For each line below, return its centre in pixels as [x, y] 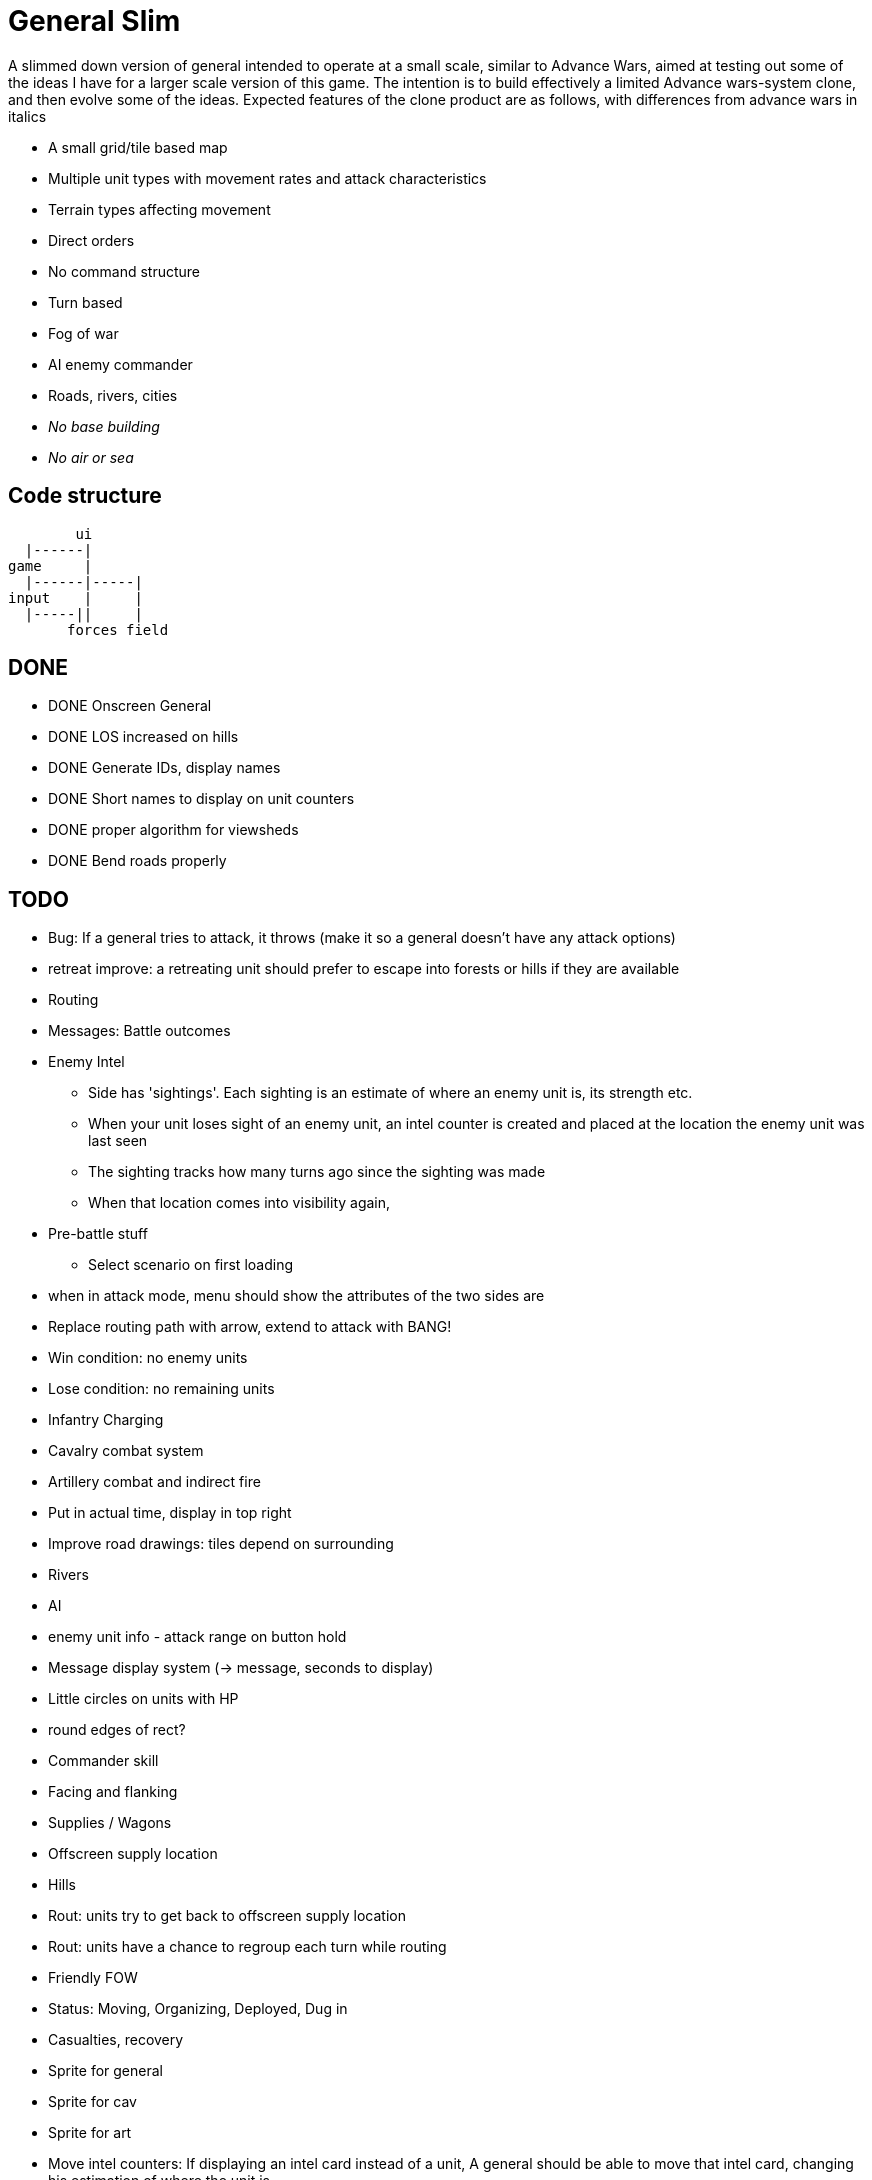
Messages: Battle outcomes [139, 1031]
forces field [118, 629]
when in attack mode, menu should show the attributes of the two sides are [296, 1296]
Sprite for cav [92, 2102]
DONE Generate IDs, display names [164, 768]
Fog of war [83, 333]
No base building [104, 426]
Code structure [85, 496]
